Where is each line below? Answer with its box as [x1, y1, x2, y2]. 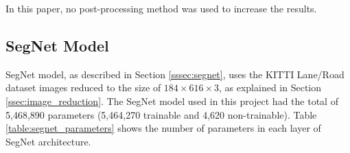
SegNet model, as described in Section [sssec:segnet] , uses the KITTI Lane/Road [5, 67, 345, 81]
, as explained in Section [218, 80, 321, 95]
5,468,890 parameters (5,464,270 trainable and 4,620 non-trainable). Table [5, 107, 317, 121]
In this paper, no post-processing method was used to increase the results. [5, 1, 317, 15]
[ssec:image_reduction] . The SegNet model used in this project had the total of [5, 93, 338, 108]
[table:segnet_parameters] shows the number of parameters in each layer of [5, 121, 321, 135]
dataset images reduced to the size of [5, 80, 161, 95]
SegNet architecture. [5, 134, 91, 148]
